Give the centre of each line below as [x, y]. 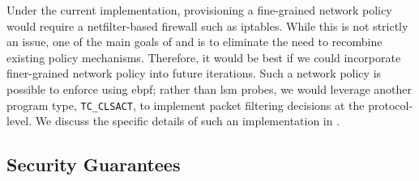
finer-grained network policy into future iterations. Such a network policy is [194, 73]
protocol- [391, 105]
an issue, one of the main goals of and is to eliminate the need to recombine [195, 42]
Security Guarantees [94, 164]
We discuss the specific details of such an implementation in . [188, 121]
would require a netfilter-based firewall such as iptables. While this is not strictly [207, 25]
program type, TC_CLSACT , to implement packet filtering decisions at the [186, 105]
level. [19, 121]
